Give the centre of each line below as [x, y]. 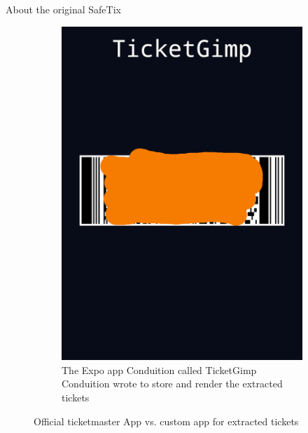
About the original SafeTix [63, 9]
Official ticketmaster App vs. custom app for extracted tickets [166, 421]
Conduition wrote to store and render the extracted [172, 384]
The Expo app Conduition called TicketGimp [159, 369]
